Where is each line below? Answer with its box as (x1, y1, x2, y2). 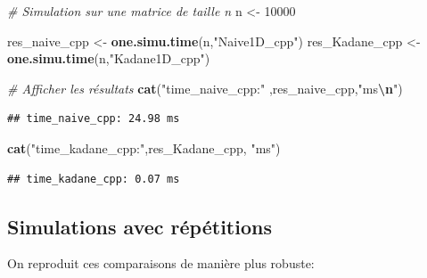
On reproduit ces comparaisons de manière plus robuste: (7, 254, 315, 273)
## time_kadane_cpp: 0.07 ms (7, 172, 180, 185)
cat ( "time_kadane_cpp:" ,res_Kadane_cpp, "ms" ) (7, 138, 281, 157)
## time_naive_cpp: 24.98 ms (7, 112, 180, 126)
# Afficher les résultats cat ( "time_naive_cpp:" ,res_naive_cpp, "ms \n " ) (7, 78, 403, 97)
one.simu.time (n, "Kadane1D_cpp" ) (7, 49, 210, 68)
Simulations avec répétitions (7, 212, 272, 240)
